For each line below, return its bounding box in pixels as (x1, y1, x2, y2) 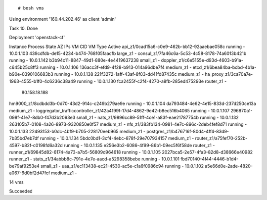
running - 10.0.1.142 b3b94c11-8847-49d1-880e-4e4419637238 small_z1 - (9, 57, 160, 63)
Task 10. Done (9, 25, 38, 31)
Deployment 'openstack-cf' (9, 35, 65, 41)
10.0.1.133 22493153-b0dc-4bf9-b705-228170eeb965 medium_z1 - (9, 128, 146, 134)
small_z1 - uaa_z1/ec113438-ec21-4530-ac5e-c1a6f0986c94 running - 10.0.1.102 (40, 163, 204, 169)
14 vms (9, 179, 24, 185)
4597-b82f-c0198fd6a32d (9, 142, 63, 148)
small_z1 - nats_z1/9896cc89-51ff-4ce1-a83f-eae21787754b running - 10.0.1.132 (76, 114, 239, 121)
